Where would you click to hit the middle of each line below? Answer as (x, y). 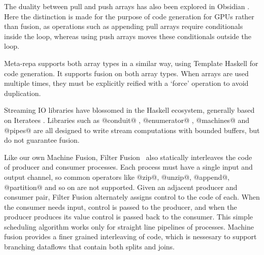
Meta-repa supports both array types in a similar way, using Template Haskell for (131, 63)
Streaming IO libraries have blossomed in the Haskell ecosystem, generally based (129, 110)
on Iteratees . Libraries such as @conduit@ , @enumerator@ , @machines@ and (127, 120)
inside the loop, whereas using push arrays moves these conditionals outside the (128, 36)
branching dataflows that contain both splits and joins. (90, 247)
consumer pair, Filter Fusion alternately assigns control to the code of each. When (132, 197)
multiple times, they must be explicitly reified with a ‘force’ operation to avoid (126, 83)
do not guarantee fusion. (42, 140)
